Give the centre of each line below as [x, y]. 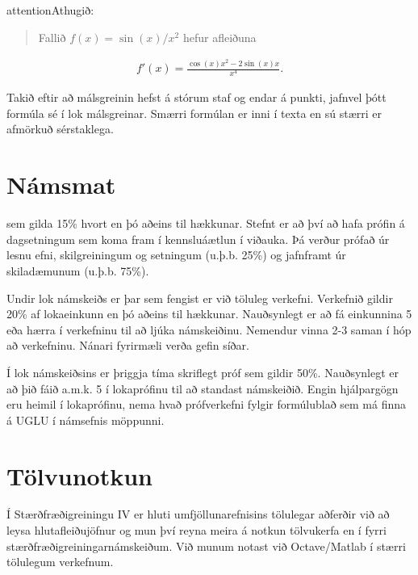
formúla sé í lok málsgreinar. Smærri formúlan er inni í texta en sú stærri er [194, 113]
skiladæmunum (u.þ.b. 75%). [78, 270]
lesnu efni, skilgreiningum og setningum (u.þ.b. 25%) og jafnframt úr [176, 255]
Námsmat [61, 185]
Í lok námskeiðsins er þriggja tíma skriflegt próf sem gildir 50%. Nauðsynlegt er [203, 372]
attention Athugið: [50, 10]
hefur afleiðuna [219, 37]
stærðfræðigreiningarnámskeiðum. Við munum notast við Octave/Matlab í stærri [206, 546]
